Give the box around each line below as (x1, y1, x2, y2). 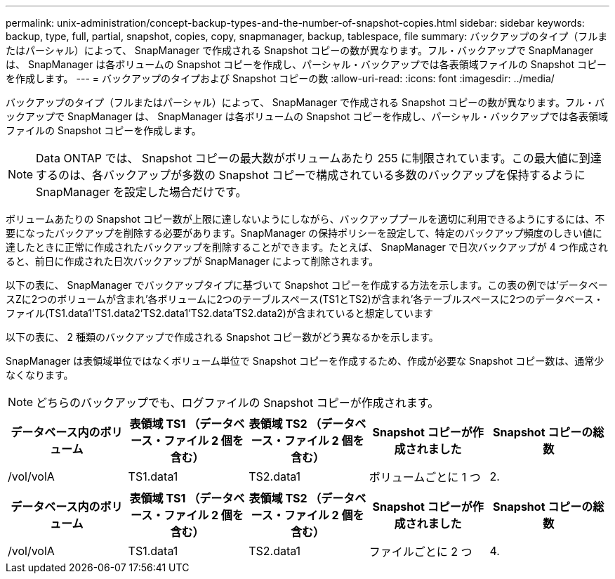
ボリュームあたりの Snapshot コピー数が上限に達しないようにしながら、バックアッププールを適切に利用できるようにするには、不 (6, 213, 605, 225)
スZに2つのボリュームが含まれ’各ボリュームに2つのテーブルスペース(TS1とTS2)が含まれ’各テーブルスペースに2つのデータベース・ (6, 293, 604, 305)
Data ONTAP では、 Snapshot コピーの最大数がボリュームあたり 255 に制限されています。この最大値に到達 (36, 151, 602, 165)
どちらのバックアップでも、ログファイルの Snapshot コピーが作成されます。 (36, 396, 439, 410)
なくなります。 (6, 369, 74, 381)
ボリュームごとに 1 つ (369, 470, 481, 484)
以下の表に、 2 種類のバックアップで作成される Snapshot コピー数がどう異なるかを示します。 (6, 331, 439, 343)
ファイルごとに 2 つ (369, 545, 472, 559)
